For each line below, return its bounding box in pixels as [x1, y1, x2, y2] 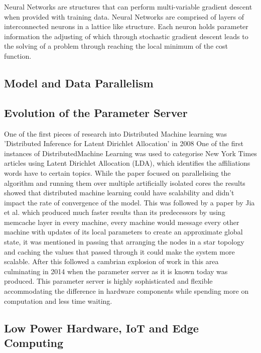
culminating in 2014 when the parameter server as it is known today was [4, 266, 228, 276]
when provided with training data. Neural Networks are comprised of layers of [4, 11, 244, 22]
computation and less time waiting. [4, 295, 112, 306]
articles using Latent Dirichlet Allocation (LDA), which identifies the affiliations [4, 158, 250, 168]
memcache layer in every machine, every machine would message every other [4, 216, 239, 227]
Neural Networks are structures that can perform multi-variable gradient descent [4, 2, 252, 12]
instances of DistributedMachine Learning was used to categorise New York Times [4, 148, 257, 158]
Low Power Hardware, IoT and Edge [4, 320, 199, 335]
